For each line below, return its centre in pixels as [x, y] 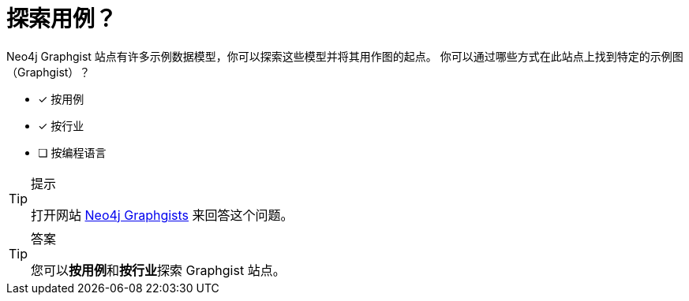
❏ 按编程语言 [72, 152]
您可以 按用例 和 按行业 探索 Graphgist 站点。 [158, 270]
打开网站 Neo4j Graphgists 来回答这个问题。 [162, 215]
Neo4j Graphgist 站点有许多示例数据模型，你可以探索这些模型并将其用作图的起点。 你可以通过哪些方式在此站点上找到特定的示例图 [345, 56]
